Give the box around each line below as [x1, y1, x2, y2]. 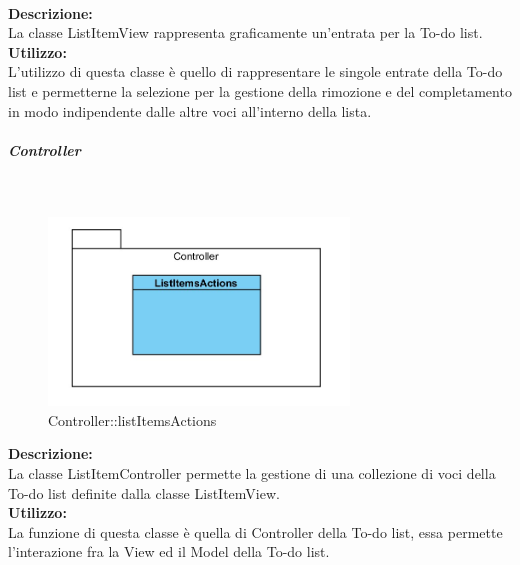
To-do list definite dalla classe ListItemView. [8, 482, 280, 503]
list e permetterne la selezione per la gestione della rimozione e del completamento [8, 80, 512, 101]
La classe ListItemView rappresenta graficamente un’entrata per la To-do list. [8, 22, 483, 43]
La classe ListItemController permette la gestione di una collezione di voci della [8, 463, 496, 484]
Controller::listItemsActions [48, 409, 217, 430]
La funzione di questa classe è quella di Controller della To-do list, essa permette [8, 521, 503, 542]
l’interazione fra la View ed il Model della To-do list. [8, 541, 330, 562]
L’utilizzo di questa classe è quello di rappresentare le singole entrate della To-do [8, 61, 503, 82]
